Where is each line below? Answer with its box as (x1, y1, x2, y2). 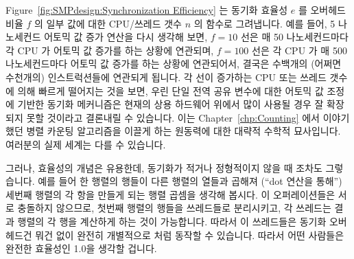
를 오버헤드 (298, 3, 346, 16)
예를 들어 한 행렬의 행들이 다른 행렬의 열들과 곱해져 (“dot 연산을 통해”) (38, 174, 342, 188)
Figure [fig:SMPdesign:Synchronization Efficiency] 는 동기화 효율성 (5, 3, 288, 16)
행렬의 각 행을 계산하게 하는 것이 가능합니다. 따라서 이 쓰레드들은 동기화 (17, 214, 327, 228)
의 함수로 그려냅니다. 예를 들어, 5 (193, 16, 335, 30)
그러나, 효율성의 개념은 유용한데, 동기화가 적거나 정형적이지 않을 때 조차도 (5, 160, 322, 174)
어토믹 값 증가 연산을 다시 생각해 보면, (44, 30, 208, 44)
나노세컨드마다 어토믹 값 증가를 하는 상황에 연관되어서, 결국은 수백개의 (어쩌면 (5, 56, 342, 71)
